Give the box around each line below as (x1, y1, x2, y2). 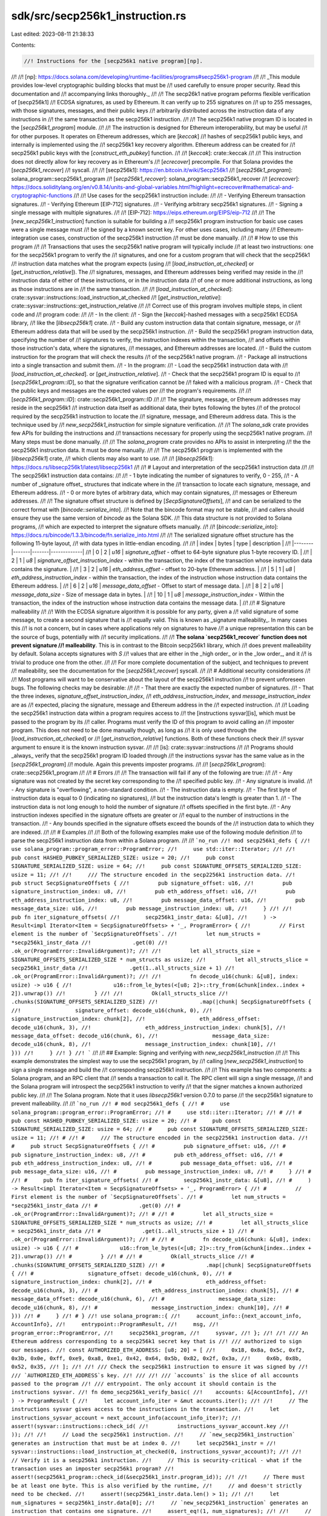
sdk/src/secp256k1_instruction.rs (11, 9, 187, 22)
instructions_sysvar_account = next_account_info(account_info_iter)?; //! (11, 1414, 242, 1421)
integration (11, 234, 39, 242)
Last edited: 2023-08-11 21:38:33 (11, 30, 94, 38)
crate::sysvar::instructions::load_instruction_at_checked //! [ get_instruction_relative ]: (11, 294, 222, 301)
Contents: (11, 41, 36, 49)
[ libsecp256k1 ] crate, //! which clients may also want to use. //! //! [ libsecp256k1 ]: (11, 455, 214, 462)
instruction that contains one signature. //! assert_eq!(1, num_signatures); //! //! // (11, 1508, 312, 1514)
